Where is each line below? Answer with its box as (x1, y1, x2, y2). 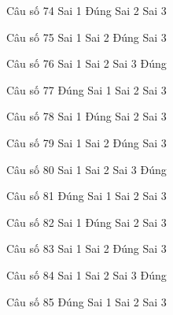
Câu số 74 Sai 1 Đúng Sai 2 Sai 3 (6, 2, 167, 18)
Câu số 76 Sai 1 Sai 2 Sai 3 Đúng (6, 55, 167, 72)
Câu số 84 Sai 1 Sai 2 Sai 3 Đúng (6, 266, 167, 283)
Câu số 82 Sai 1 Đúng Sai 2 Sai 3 (6, 213, 167, 230)
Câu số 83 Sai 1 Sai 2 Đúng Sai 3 (6, 240, 167, 257)
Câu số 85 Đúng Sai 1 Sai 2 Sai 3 (6, 293, 167, 309)
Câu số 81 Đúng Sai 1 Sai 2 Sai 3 (6, 187, 167, 204)
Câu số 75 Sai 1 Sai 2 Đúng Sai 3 (6, 28, 167, 45)
